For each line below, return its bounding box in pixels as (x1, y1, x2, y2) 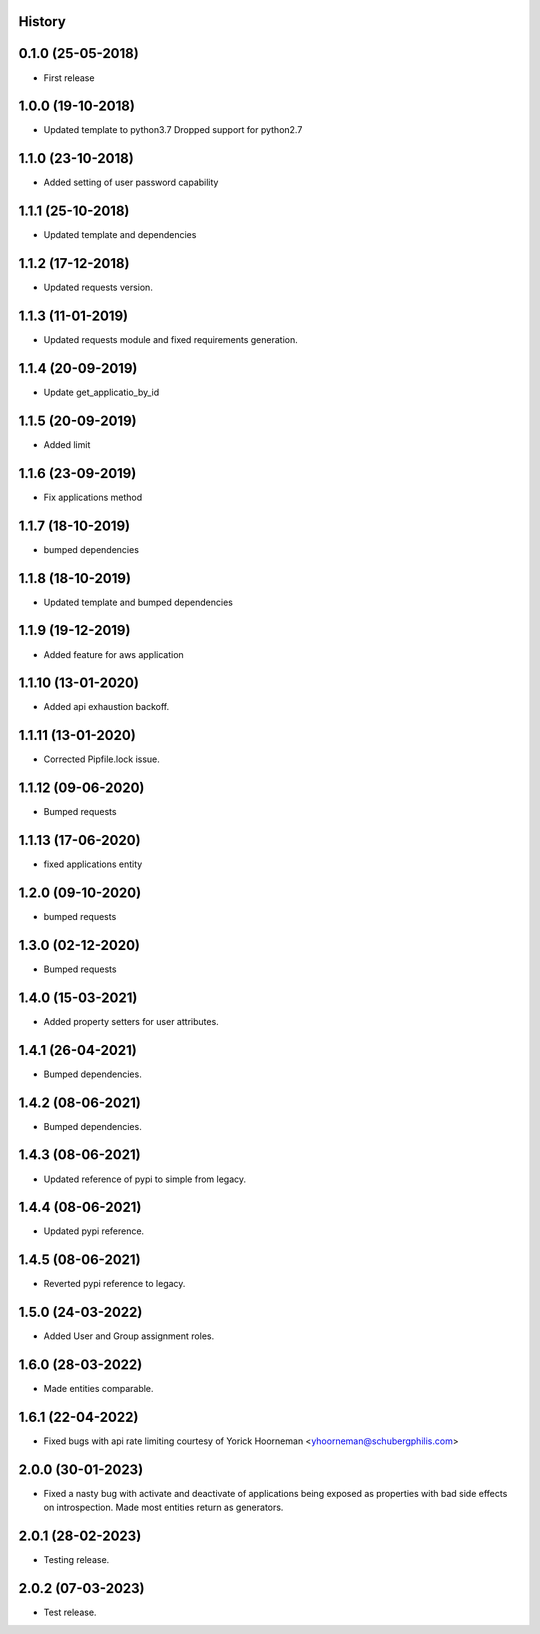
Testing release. (43, 1554, 110, 1566)
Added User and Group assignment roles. (43, 1330, 215, 1342)
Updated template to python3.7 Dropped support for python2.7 (43, 124, 303, 136)
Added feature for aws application (43, 648, 184, 660)
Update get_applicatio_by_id (43, 386, 160, 398)
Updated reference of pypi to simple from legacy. (43, 1173, 247, 1185)
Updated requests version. (43, 281, 154, 294)
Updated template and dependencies (43, 229, 197, 241)
